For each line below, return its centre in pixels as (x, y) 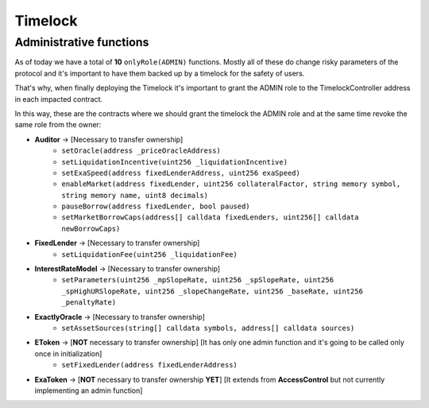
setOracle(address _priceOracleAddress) (141, 151)
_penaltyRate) (89, 303)
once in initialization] (68, 353)
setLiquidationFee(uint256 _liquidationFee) (150, 254)
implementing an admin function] (89, 391)
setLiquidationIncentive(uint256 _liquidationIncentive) (175, 162)
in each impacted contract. (59, 99)
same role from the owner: (58, 125)
